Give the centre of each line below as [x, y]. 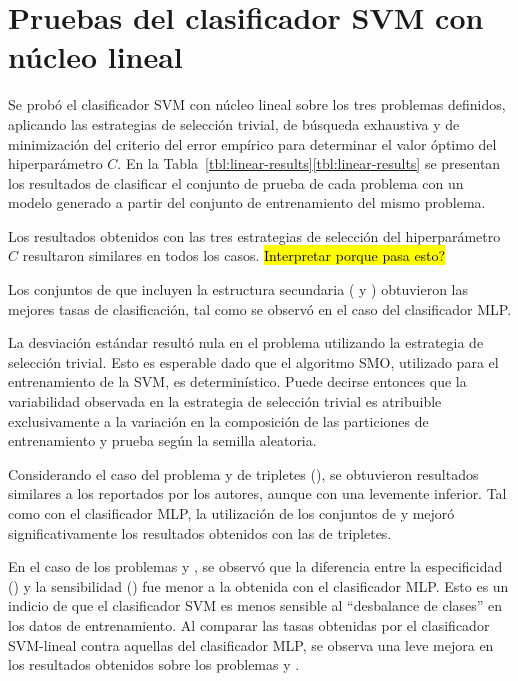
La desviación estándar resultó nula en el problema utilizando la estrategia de [246, 342]
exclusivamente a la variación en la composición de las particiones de [218, 420]
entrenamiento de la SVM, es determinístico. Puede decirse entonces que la [237, 381]
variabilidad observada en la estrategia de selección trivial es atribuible [225, 401]
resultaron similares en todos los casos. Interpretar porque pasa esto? [234, 255]
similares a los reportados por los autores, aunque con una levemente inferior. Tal [257, 493]
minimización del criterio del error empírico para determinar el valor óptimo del [252, 143]
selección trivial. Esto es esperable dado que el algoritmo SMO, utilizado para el [253, 361]
